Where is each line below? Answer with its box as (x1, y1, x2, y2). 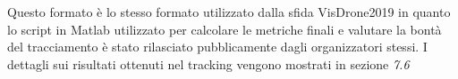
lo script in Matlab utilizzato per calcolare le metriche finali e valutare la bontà (7, 20, 442, 38)
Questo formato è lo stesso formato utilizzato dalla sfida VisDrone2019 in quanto (7, 3, 451, 20)
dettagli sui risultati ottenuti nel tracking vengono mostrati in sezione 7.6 (7, 54, 410, 73)
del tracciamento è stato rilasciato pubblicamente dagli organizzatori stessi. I (7, 37, 428, 56)
